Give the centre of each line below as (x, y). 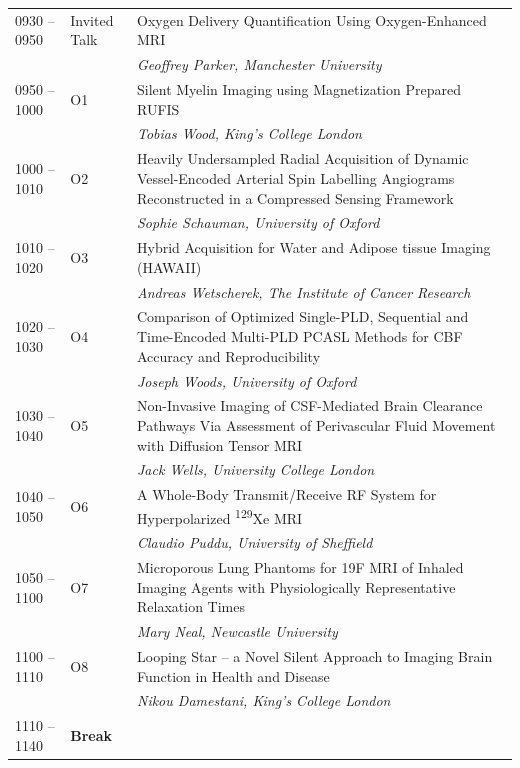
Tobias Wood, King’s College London (249, 133)
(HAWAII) (169, 266)
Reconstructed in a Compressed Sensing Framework (295, 197)
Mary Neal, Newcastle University (237, 631)
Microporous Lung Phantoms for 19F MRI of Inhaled (300, 567)
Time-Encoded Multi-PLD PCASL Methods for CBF (299, 336)
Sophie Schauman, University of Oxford (258, 222)
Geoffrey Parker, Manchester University (259, 64)
